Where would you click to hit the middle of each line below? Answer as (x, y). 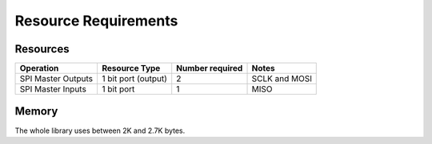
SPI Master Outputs (56, 79)
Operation (39, 68)
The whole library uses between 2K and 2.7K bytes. (100, 130)
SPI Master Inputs (53, 89)
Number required (210, 68)
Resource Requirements (96, 21)
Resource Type (131, 68)
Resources (42, 49)
